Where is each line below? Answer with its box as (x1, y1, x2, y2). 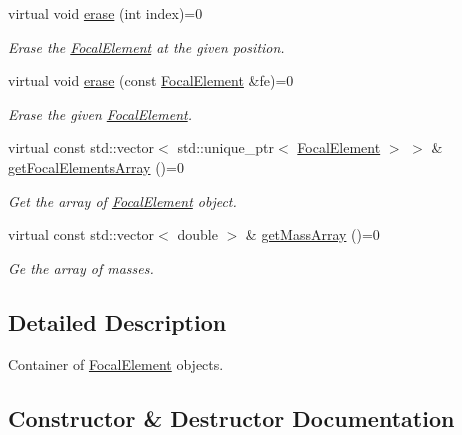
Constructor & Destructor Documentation (8, 402, 455, 433)
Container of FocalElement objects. (8, 353, 224, 374)
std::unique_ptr (177, 137, 274, 158)
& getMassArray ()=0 (245, 224, 380, 245)
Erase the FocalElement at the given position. (8, 36, 285, 57)
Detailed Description (8, 306, 227, 337)
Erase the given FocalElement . (8, 103, 192, 124)
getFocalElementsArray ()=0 (8, 156, 184, 177)
